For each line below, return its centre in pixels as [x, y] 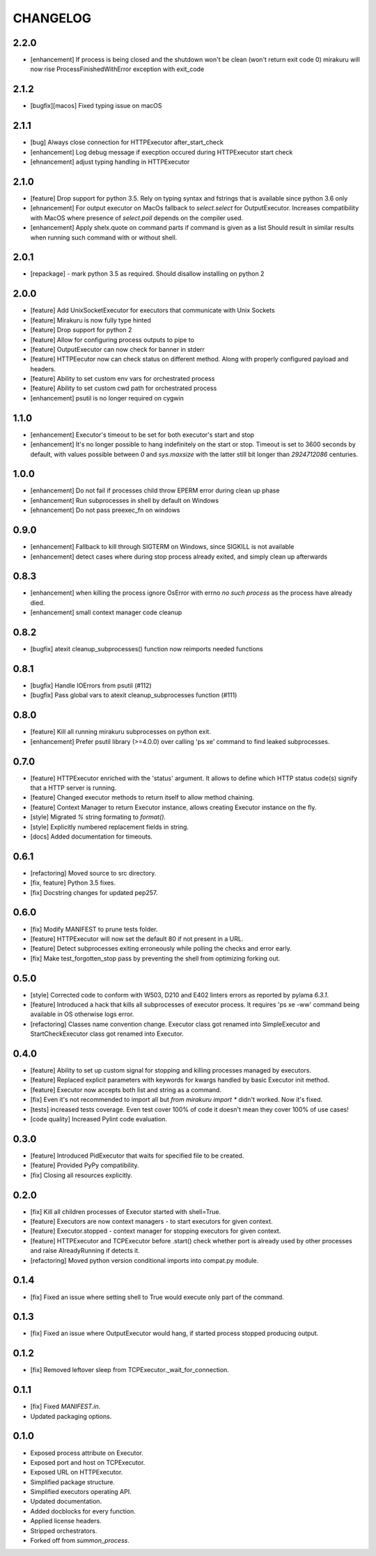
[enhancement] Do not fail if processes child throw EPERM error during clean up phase [155, 490]
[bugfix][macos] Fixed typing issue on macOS [96, 106]
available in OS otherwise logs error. [82, 1014]
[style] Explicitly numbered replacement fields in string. [110, 827]
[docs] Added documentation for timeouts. [92, 837]
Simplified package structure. [72, 1482]
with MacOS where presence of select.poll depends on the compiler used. [137, 218]
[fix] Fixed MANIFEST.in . [65, 1406]
